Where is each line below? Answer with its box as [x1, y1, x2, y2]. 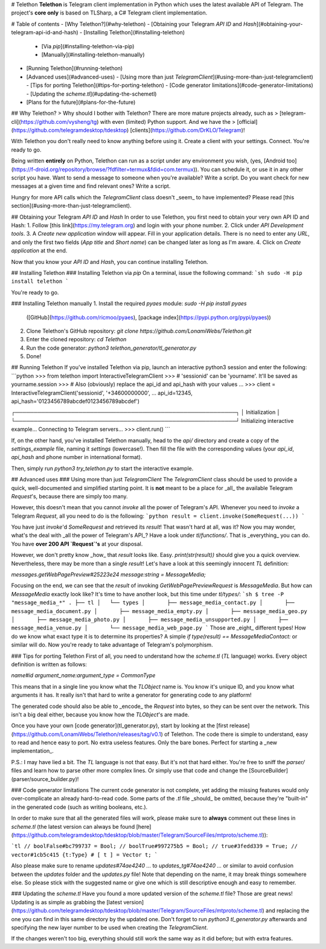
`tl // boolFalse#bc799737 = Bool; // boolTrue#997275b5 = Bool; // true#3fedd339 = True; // [11, 843, 298, 850]
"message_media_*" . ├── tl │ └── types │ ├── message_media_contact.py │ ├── [11, 599, 295, 606]
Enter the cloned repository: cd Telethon [26, 336, 127, 343]
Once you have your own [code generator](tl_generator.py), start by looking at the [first [11, 722, 229, 729]
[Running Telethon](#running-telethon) [26, 65, 123, 72]
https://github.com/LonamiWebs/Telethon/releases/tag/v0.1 [13, 730, 161, 738]
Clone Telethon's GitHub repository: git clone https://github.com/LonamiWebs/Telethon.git [26, 327, 252, 335]
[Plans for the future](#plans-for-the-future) [26, 98, 136, 106]
